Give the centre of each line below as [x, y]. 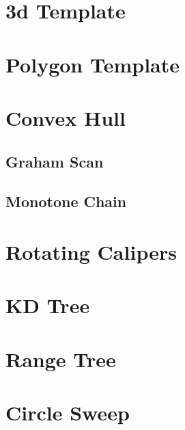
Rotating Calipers [91, 251]
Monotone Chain [66, 201]
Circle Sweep [68, 412]
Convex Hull [66, 117]
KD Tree [48, 305]
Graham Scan [55, 161]
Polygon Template [92, 64]
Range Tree [61, 359]
